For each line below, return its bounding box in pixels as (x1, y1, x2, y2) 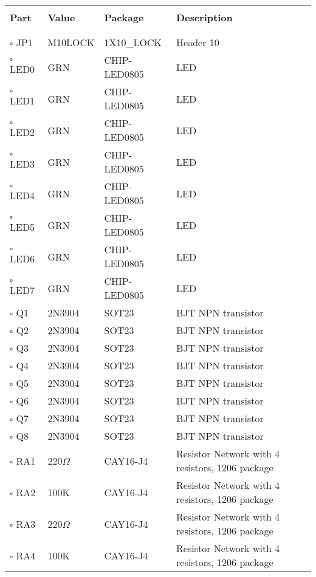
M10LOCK (47, 35, 95, 49)
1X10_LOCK (104, 35, 162, 49)
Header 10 (176, 35, 219, 49)
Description (176, 10, 233, 24)
